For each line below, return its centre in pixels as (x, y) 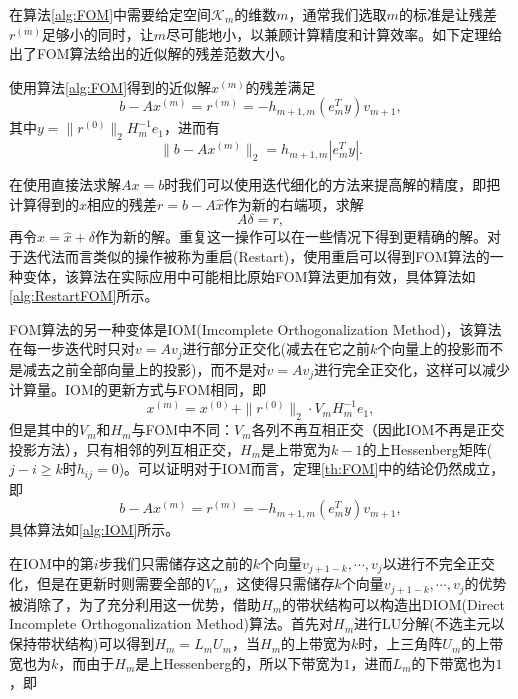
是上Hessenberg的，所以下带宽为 (239, 662)
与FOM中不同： (183, 429)
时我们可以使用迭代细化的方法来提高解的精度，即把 (332, 184)
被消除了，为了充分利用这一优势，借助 (135, 603)
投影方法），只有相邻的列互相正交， (124, 448)
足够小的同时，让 (97, 33)
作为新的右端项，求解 (293, 203)
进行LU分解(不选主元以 (429, 623)
